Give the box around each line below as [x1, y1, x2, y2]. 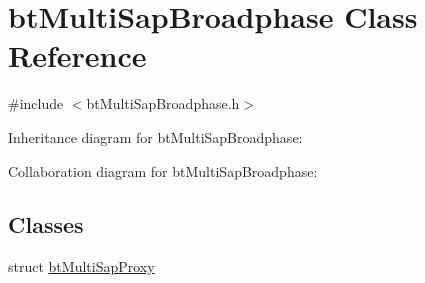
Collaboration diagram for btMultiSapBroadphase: [8, 160, 318, 181]
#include [8, 93, 64, 114]
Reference [8, 35, 147, 76]
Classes [8, 209, 84, 240]
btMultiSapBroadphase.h [86, 93, 240, 114]
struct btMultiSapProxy [8, 256, 155, 277]
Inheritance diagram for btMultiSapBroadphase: [8, 126, 303, 147]
